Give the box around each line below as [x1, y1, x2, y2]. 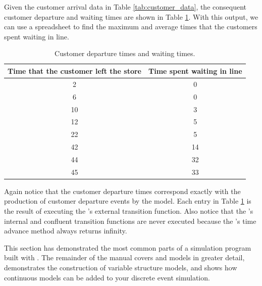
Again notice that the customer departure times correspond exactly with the [4, 185, 241, 196]
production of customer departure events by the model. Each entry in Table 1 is [4, 196, 251, 206]
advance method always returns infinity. [4, 225, 127, 236]
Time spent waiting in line [148, 65, 242, 76]
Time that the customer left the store [8, 65, 141, 76]
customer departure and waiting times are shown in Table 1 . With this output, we [4, 11, 258, 22]
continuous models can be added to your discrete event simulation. [4, 272, 210, 282]
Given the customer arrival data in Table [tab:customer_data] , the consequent [4, 2, 246, 12]
